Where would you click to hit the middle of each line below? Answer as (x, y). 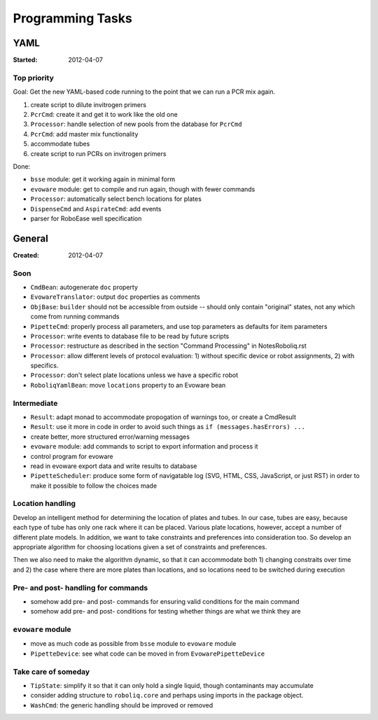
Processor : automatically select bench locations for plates (116, 199)
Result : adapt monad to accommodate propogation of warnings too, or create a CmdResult (163, 417)
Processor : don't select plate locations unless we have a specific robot (134, 375)
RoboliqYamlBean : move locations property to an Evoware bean (128, 385)
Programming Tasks (72, 18)
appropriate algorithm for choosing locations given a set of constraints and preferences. (140, 547)
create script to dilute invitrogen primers (89, 104)
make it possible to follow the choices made (94, 486)
